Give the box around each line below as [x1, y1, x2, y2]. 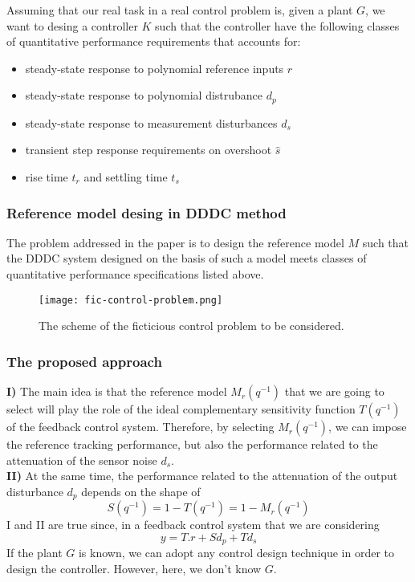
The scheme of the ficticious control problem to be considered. [39, 317, 344, 334]
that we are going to [284, 383, 384, 400]
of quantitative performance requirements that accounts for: [6, 33, 301, 50]
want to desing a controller [6, 17, 138, 34]
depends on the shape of [81, 482, 201, 499]
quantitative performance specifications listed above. [6, 266, 264, 283]
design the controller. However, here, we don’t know [6, 560, 262, 576]
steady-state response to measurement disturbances [25, 114, 278, 131]
